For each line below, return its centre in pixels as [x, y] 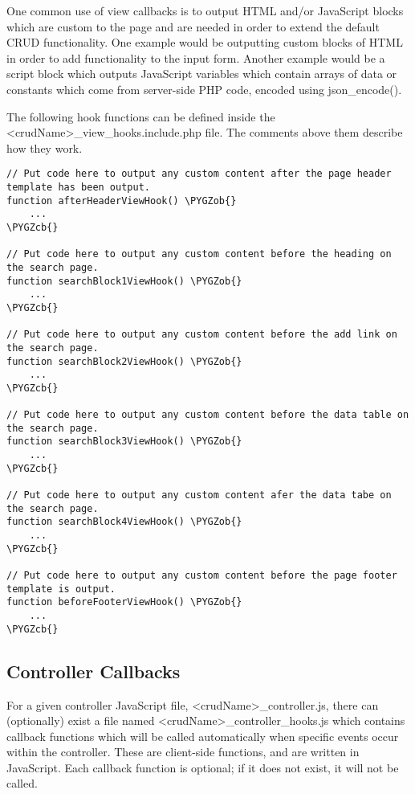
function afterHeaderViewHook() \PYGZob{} [122, 201]
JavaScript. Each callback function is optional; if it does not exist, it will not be [203, 767]
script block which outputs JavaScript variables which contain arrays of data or [202, 74]
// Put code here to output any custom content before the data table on [208, 415]
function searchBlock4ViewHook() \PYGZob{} [124, 522]
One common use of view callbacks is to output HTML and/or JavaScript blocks [205, 10]
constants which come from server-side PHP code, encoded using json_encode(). [204, 89]
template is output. [61, 589]
